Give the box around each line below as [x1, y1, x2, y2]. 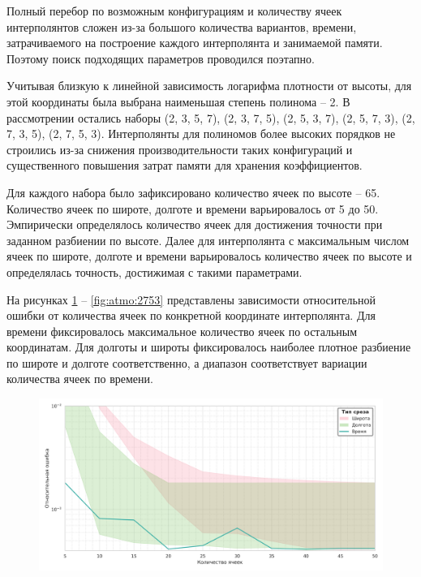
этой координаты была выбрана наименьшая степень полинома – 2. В [6, 93, 350, 110]
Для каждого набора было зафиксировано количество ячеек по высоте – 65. [6, 183, 380, 200]
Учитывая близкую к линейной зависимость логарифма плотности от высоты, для [6, 77, 412, 94]
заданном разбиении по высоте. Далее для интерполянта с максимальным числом [6, 231, 410, 248]
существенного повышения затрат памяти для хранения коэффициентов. [6, 157, 363, 174]
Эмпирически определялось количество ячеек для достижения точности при [6, 216, 383, 233]
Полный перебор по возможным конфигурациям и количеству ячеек [6, 2, 342, 19]
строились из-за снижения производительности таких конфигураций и [6, 140, 353, 157]
